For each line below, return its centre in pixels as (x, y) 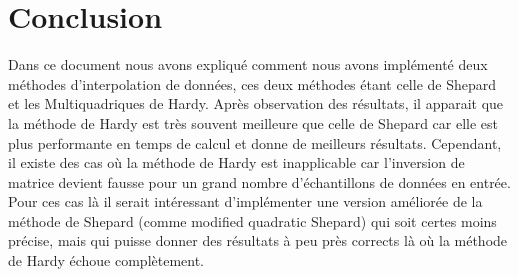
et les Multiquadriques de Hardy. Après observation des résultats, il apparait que (256, 103)
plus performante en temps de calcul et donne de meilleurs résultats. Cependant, (255, 142)
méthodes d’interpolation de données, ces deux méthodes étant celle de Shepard (252, 83)
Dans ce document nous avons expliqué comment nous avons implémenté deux (248, 64)
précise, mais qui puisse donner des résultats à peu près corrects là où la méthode (258, 240)
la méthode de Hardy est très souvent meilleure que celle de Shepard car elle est (253, 122)
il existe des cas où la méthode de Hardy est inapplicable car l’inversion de (236, 162)
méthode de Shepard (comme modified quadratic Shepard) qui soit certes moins (252, 220)
